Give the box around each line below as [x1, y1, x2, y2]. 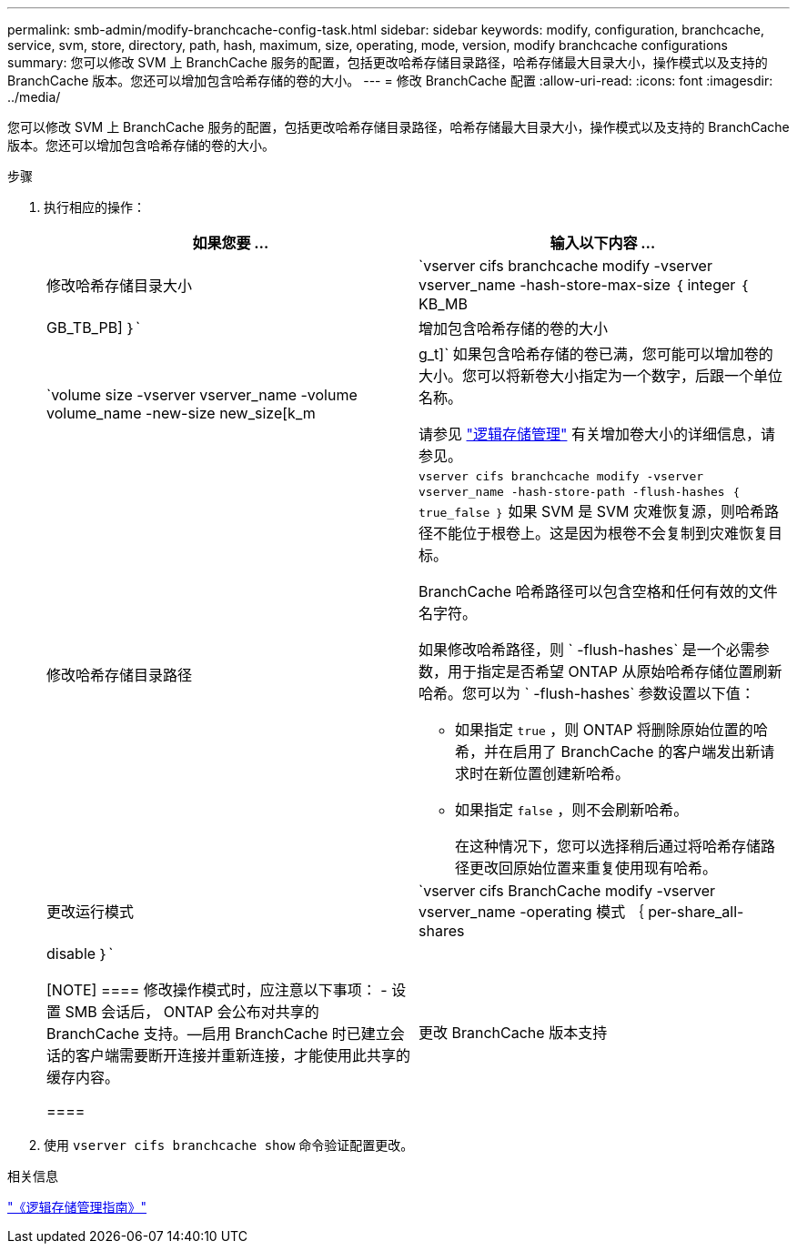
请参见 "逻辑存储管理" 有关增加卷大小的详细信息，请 [419, 425, 775, 443]
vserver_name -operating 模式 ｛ [419, 903, 644, 921]
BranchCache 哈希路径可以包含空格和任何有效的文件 [419, 582, 778, 600]
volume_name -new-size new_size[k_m [46, 404, 316, 422]
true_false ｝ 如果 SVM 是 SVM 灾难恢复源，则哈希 [419, 502, 764, 520]
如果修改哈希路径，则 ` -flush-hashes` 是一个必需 [419, 641, 755, 659]
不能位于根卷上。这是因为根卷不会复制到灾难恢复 [433, 524, 769, 542]
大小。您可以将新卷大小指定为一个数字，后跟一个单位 [419, 367, 783, 385]
